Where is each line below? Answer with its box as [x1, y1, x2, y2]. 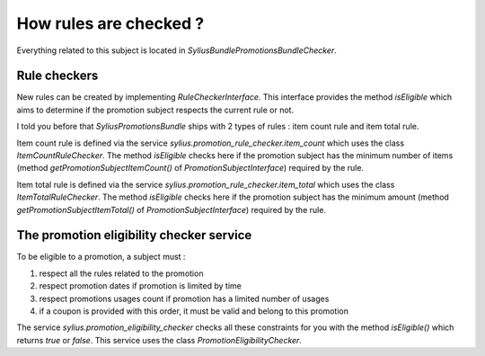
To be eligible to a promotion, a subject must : [16, 252, 186, 263]
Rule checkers [16, 68, 99, 84]
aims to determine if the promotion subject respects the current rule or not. [16, 104, 295, 115]
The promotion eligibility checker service [16, 227, 252, 243]
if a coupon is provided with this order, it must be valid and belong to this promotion [39, 306, 349, 316]
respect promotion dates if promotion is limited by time [39, 280, 242, 291]
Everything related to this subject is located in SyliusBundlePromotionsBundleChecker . [16, 45, 337, 56]
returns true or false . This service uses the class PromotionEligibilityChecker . [16, 334, 303, 345]
